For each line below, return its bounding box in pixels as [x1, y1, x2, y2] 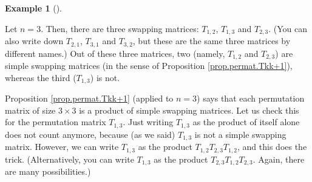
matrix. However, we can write [5, 140, 119, 153]
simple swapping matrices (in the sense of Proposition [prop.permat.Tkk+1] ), [5, 59, 293, 71]
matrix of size [5, 103, 56, 116]
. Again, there [253, 152, 305, 165]
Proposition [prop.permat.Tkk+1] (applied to [5, 92, 174, 104]
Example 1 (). [5, 2, 62, 14]
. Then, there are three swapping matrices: [41, 22, 199, 34]
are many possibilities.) [5, 165, 91, 177]
